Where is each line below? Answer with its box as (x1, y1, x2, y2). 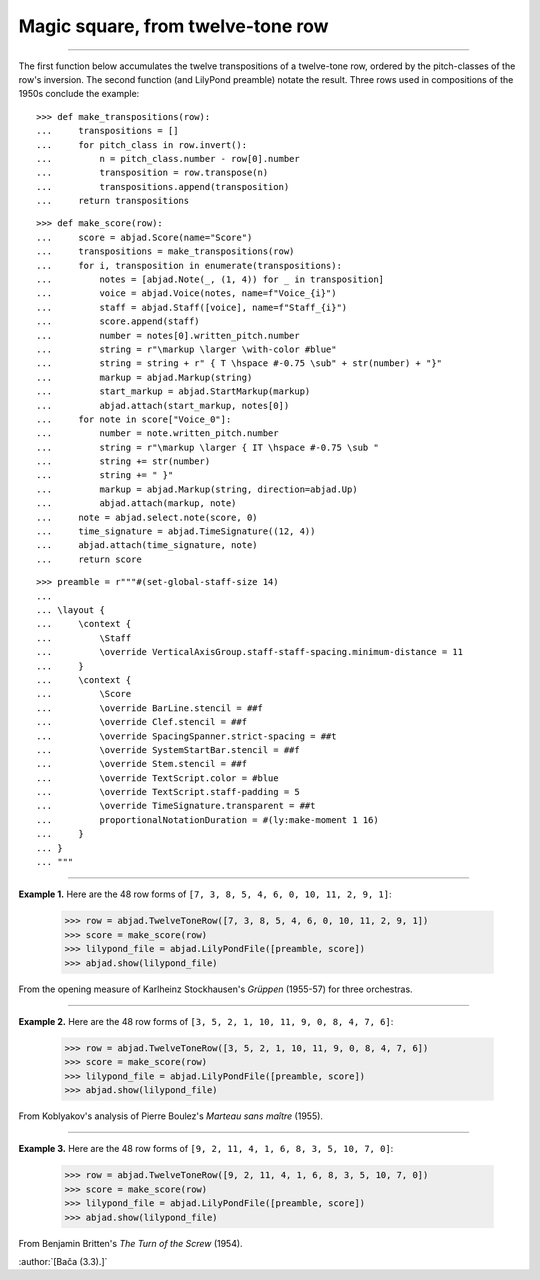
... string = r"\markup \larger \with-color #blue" (36, 343, 337, 355)
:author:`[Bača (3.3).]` (18, 1256, 108, 1268)
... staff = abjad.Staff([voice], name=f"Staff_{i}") (36, 301, 348, 313)
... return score (36, 553, 142, 565)
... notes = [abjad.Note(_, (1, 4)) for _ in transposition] (36, 274, 385, 285)
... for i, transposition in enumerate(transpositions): (36, 260, 342, 271)
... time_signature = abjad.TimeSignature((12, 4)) (36, 526, 316, 537)
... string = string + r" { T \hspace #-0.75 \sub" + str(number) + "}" (36, 358, 443, 369)
